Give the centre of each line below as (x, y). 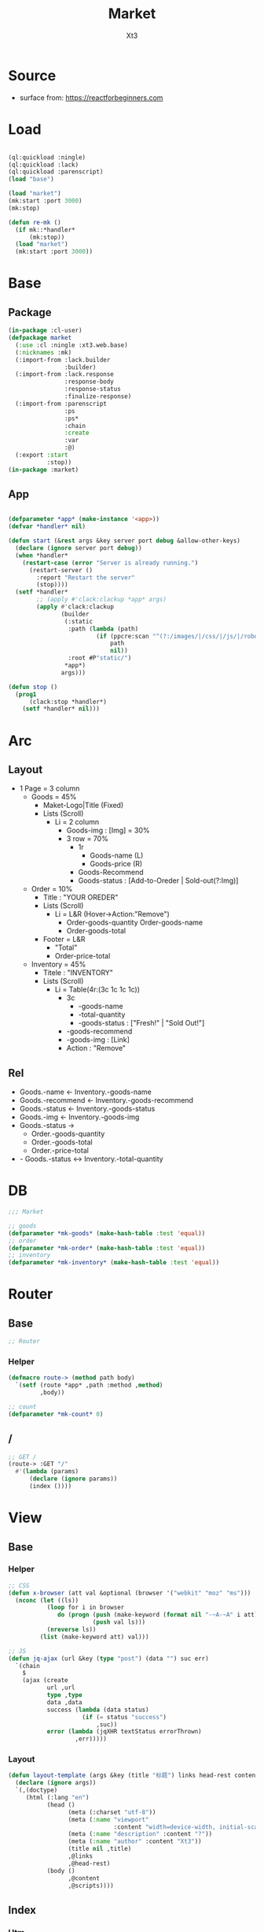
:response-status (93, 389)
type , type (64, 1696)
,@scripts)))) (91, 1885)
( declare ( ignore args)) (56, 1783)
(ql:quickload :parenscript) (56, 172)
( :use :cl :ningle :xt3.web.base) (71, 345)
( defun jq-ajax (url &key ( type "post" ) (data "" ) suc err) (109, 1658)
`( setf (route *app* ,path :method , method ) (89, 1385)
